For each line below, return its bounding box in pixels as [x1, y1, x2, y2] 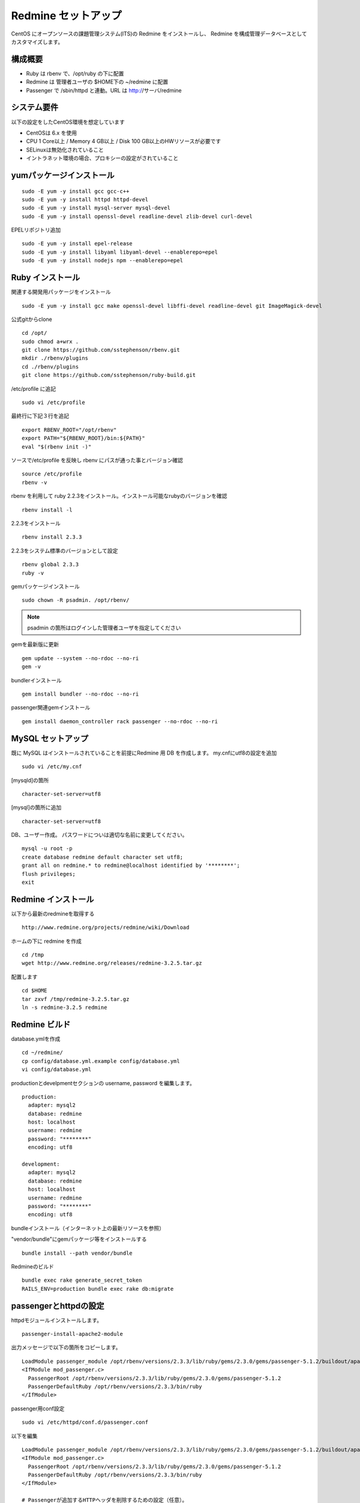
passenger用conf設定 [11, 1404, 65, 1412]
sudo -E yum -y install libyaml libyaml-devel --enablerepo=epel [22, 248, 218, 256]
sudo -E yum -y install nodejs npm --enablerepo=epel [22, 257, 183, 264]
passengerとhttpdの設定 [11, 1300, 104, 1311]
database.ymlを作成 [11, 1035, 61, 1042]
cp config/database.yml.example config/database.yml [22, 1058, 180, 1064]
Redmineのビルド [11, 1263, 54, 1270]
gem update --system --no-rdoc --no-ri [22, 655, 139, 661]
